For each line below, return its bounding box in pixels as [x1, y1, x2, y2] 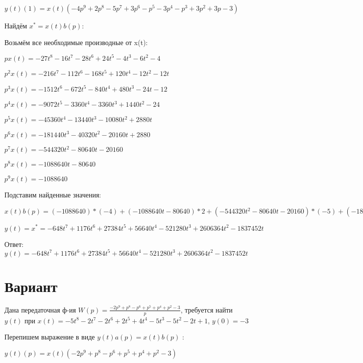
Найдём [4, 21, 27, 30]
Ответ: [4, 239, 24, 249]
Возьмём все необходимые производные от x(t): [4, 37, 148, 47]
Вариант [4, 276, 58, 296]
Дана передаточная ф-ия [4, 304, 76, 315]
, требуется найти [180, 304, 233, 315]
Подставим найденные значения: [4, 190, 101, 200]
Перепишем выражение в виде [4, 332, 95, 342]
